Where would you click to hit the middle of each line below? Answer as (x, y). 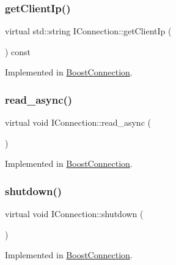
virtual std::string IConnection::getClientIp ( (88, 31)
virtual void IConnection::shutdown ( (74, 214)
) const (18, 51)
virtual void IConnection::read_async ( (78, 122)
